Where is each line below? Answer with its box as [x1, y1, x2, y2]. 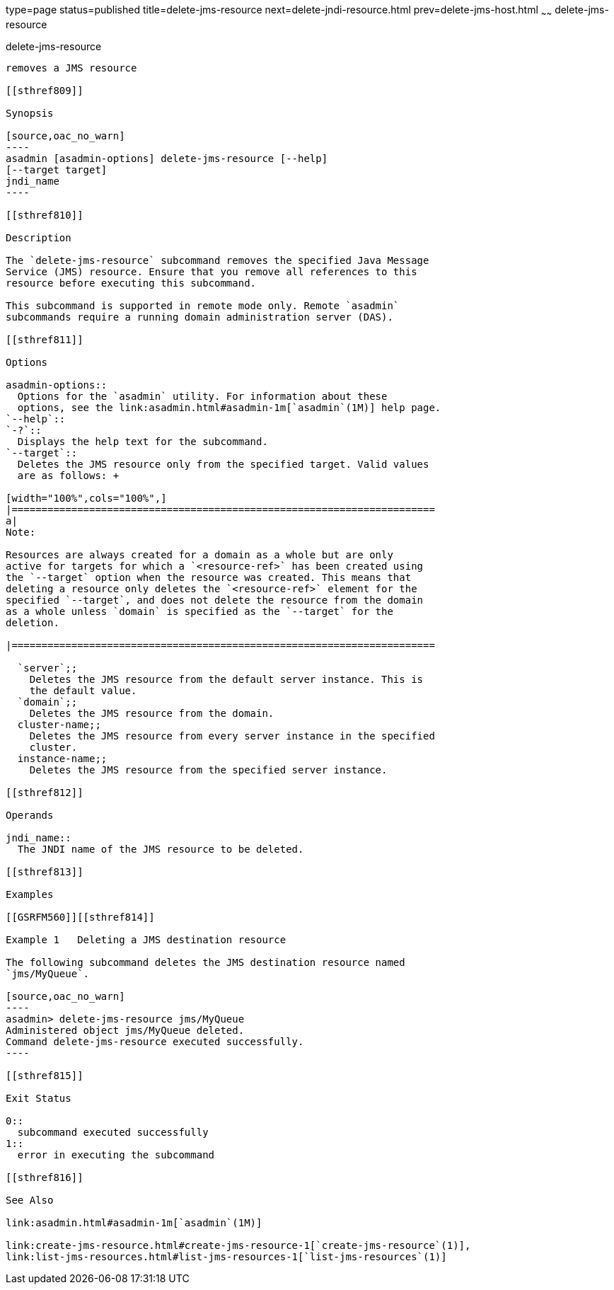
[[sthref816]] [6, 1171, 83, 1183]
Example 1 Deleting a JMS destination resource [6, 933, 286, 945]
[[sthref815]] [6, 1069, 83, 1081]
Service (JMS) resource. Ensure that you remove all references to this [6, 265, 417, 277]
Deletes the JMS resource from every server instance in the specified [29, 730, 435, 742]
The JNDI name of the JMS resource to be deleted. [17, 843, 304, 855]
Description [6, 231, 71, 243]
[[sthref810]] [6, 209, 83, 221]
